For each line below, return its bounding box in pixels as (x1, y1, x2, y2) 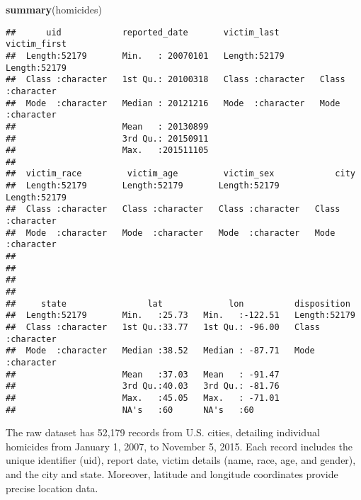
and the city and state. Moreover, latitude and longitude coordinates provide (6, 467, 338, 482)
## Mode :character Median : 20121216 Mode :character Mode (6, 98, 340, 108)
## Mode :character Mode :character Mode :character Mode (6, 227, 336, 238)
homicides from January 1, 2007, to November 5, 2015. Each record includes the (6, 438, 353, 453)
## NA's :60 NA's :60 (6, 404, 254, 415)
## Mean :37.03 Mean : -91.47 (6, 369, 280, 380)
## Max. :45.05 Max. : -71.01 (6, 392, 280, 403)
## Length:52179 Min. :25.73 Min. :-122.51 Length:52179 (6, 310, 355, 321)
